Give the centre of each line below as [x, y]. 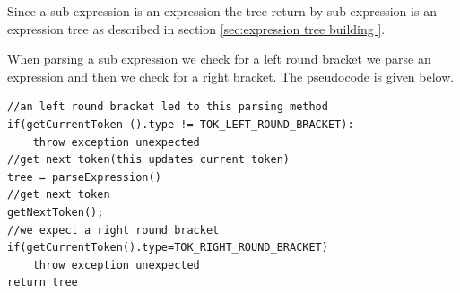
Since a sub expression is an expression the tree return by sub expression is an [222, 11]
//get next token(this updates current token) [148, 160]
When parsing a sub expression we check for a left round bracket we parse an [219, 59]
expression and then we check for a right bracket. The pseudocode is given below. [231, 76]
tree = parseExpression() [84, 177]
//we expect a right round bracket [113, 230]
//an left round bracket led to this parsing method [168, 107]
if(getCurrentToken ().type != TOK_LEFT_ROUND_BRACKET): [181, 124]
